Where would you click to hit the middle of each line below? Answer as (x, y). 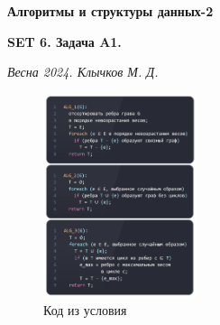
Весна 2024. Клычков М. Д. (83, 72)
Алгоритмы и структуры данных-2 (110, 11)
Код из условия (85, 310)
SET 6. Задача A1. (64, 41)
